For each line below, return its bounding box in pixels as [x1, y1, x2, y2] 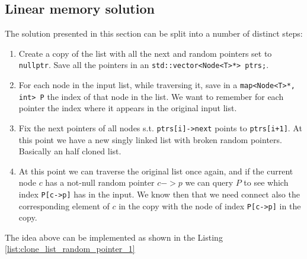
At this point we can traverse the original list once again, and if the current [18, 164, 293, 177]
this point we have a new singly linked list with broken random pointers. [18, 133, 282, 145]
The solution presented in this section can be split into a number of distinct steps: [5, 27, 303, 40]
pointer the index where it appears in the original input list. [18, 102, 237, 114]
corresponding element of [18, 199, 110, 212]
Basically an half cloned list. [18, 145, 121, 157]
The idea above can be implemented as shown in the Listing [5, 231, 223, 243]
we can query [185, 176, 234, 189]
